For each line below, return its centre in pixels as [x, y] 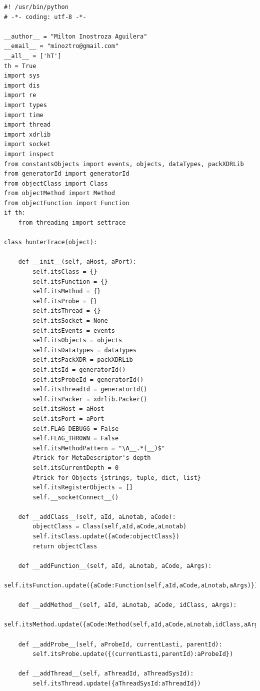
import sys [22, 76]
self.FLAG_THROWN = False [76, 439]
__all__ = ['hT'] [33, 56]
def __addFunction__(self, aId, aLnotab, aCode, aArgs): [115, 566]
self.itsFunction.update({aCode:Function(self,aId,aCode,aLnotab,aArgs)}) [131, 586]
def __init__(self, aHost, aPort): [77, 262]
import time [24, 115]
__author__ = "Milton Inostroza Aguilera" [76, 36]
